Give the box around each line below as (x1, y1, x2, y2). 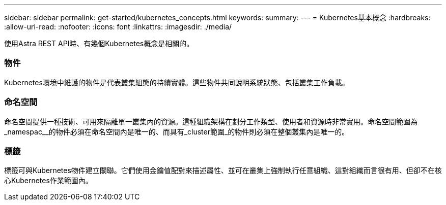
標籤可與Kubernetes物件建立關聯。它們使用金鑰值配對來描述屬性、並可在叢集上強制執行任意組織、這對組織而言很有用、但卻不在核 (4, 166, 442, 175)
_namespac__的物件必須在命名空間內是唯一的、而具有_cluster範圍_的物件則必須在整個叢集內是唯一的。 (4, 127, 349, 136)
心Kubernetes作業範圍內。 (4, 176, 93, 185)
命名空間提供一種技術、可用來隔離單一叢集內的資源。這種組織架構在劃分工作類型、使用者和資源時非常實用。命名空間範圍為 (4, 117, 417, 126)
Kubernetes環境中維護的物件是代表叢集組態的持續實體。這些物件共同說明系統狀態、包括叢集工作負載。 (4, 78, 349, 87)
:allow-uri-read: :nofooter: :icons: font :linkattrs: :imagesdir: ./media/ (4, 22, 232, 31)
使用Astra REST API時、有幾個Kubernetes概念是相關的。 (4, 39, 194, 48)
